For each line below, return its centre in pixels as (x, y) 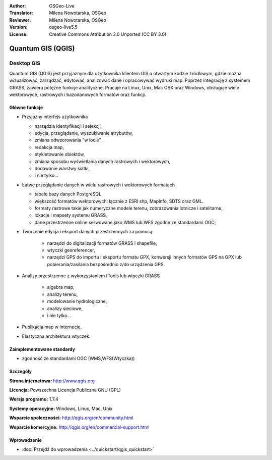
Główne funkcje (26, 107)
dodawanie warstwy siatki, (62, 169)
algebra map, (61, 287)
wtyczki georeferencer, (71, 250)
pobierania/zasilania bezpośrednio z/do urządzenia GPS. (106, 264)
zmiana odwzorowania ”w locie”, (68, 140)
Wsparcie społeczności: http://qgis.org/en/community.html (71, 418)
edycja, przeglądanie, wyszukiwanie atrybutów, (84, 133)
